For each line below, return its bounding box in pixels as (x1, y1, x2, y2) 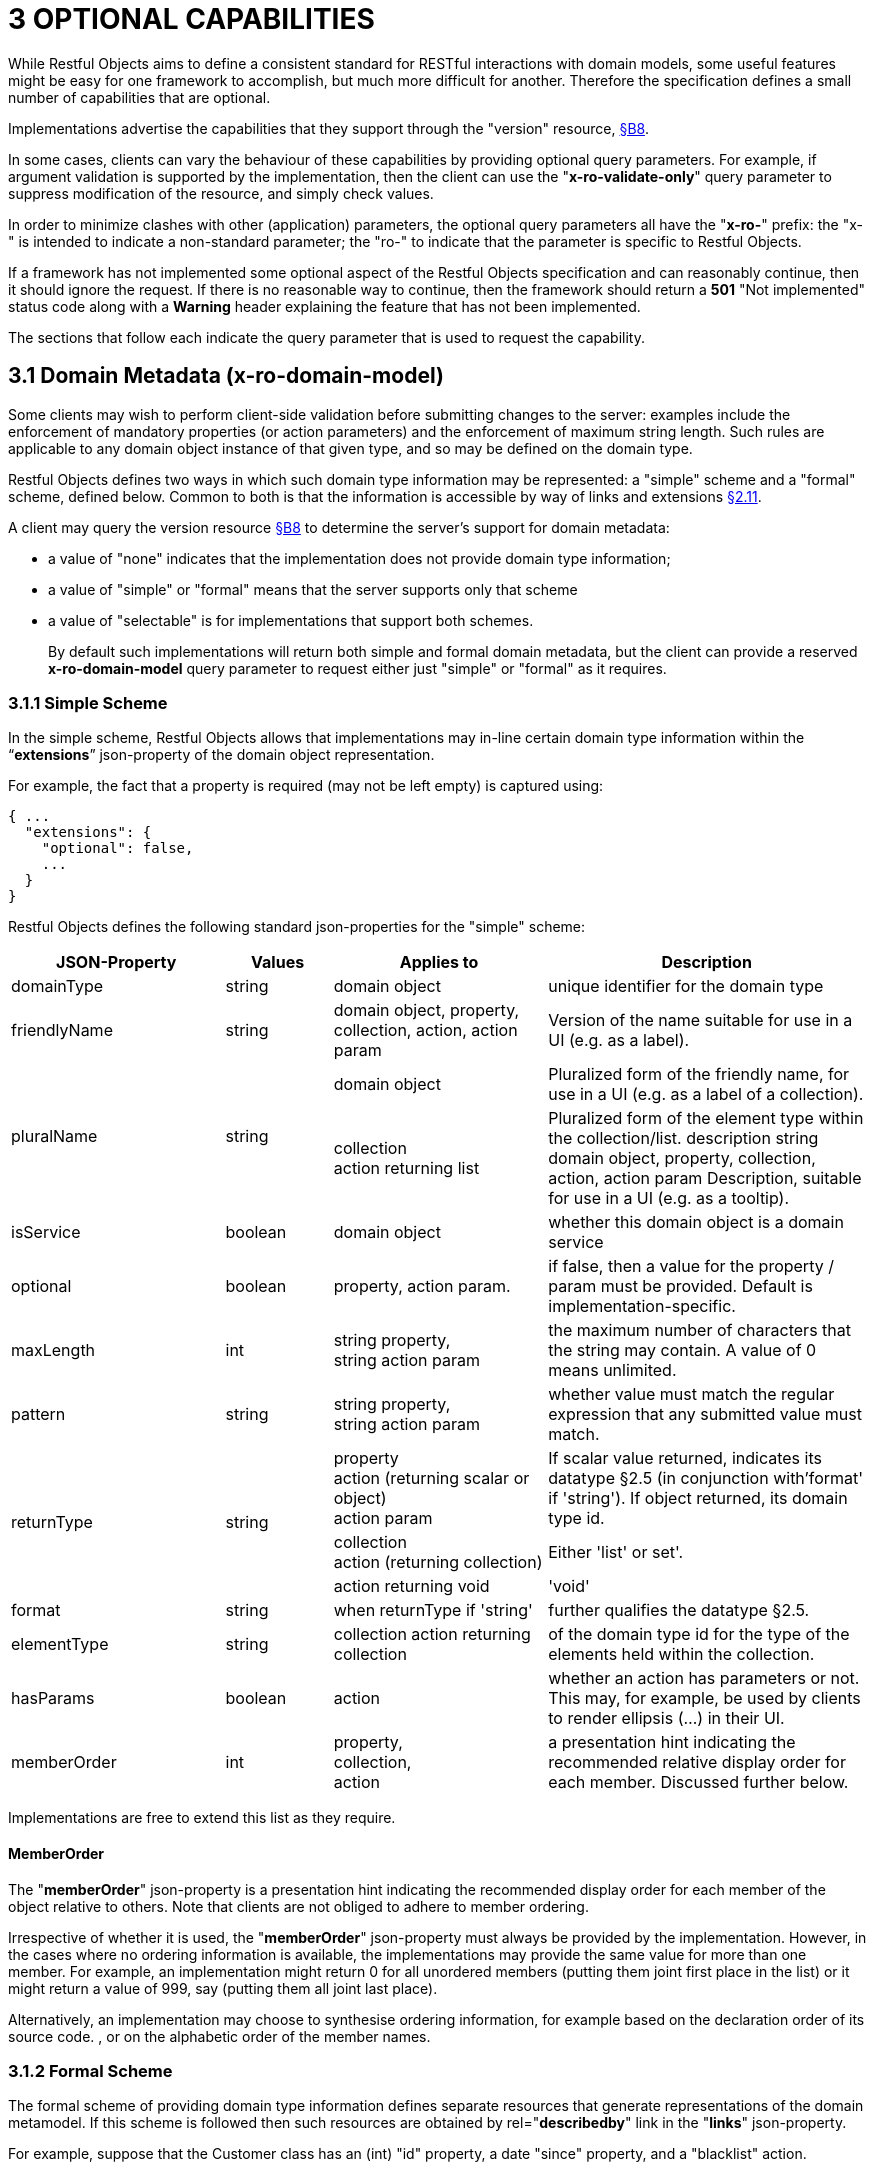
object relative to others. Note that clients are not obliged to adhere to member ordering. (8, 1897, 589, 1915)
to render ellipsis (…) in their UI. (548, 1708, 785, 1729)
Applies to (399, 952, 479, 973)
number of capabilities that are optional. (8, 88, 271, 106)
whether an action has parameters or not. (548, 1668, 860, 1689)
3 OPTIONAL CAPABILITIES (8, 2, 375, 36)
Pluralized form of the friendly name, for (548, 1064, 850, 1085)
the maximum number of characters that (548, 1320, 851, 1341)
